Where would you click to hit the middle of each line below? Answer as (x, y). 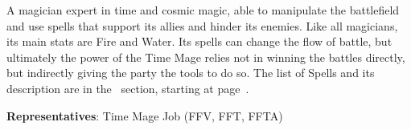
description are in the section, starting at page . (128, 88)
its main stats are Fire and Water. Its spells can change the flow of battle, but (199, 41)
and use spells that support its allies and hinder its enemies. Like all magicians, (202, 25)
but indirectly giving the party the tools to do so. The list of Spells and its (191, 73)
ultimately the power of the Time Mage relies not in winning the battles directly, (206, 57)
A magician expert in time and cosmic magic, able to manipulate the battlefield (203, 10)
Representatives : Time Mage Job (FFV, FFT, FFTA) (145, 115)
